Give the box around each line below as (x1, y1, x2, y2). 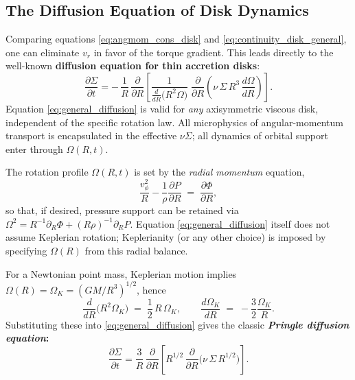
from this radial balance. (84, 244, 188, 257)
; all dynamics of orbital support (192, 128, 328, 143)
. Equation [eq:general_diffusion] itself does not (130, 216, 330, 230)
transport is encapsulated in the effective (5, 128, 177, 143)
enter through (5, 141, 63, 156)
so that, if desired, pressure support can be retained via (5, 203, 239, 217)
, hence (137, 282, 166, 296)
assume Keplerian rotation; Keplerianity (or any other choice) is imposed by (5, 230, 326, 244)
